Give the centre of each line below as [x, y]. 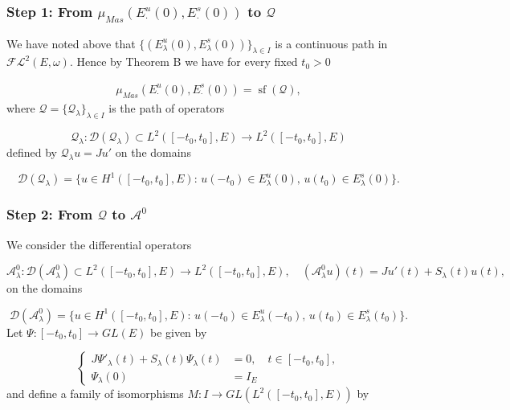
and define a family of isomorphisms [95, 394]
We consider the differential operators [99, 244]
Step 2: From [50, 214]
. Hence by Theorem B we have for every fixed [184, 61]
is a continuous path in [331, 43]
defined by [32, 152]
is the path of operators [167, 107]
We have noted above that [71, 43]
